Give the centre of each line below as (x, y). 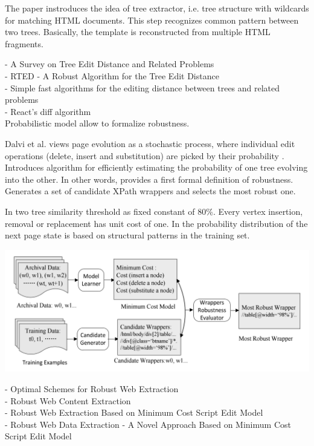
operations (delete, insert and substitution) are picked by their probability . (145, 155)
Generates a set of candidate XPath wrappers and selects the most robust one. (150, 191)
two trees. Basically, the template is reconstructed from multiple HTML (138, 32)
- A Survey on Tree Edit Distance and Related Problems (110, 64)
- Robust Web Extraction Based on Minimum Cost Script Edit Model (134, 412)
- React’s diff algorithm (48, 111)
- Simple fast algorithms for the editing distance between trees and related (143, 87)
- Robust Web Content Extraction (68, 400)
